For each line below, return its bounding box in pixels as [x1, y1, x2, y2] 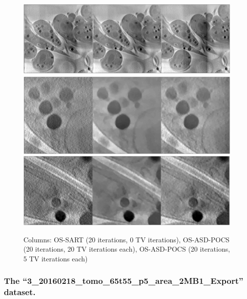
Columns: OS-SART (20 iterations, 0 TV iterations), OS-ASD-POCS [23, 234, 230, 244]
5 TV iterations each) [23, 254, 88, 264]
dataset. [4, 285, 36, 298]
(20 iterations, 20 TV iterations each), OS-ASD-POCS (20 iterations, [23, 244, 230, 254]
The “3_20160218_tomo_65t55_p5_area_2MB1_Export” [4, 274, 244, 286]
